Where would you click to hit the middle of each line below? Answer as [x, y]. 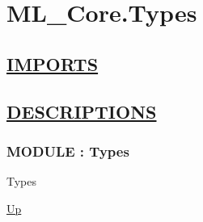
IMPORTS [53, 63]
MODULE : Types [68, 151]
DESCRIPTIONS [82, 111]
